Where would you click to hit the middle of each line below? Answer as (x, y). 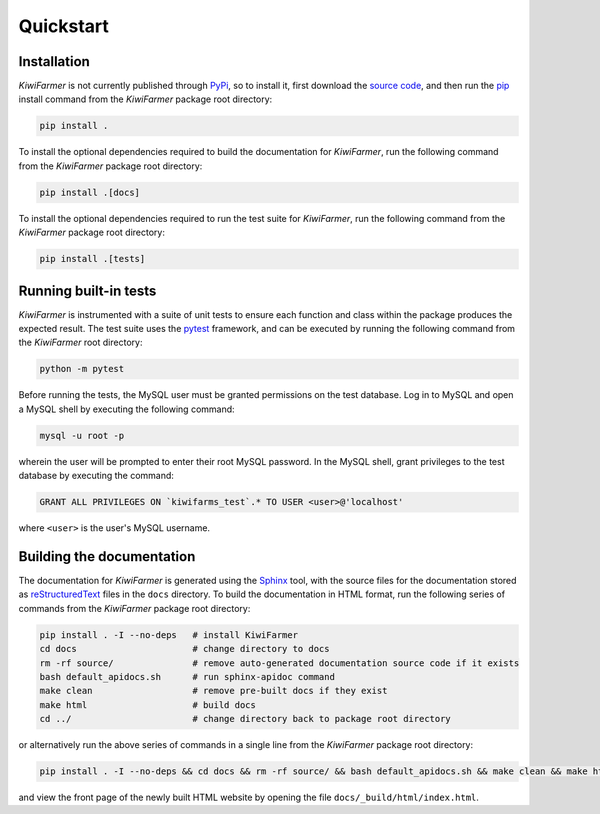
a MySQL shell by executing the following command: (126, 409)
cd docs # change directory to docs (184, 649)
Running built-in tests (87, 290)
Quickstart (64, 26)
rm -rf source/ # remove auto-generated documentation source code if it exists (279, 663)
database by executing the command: (96, 476)
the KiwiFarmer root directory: (80, 342)
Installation (54, 61)
